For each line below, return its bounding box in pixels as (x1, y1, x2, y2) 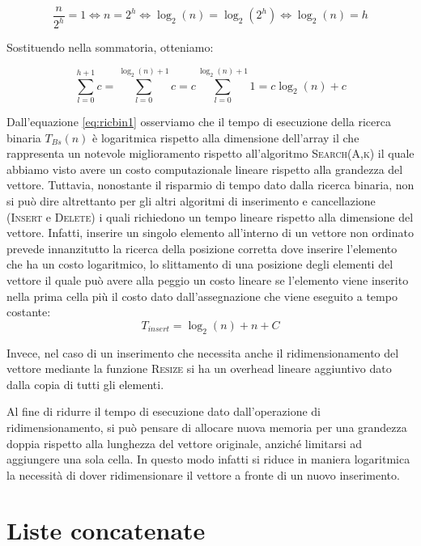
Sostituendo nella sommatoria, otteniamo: (6, 39, 214, 56)
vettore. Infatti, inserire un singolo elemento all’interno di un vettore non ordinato (6, 224, 414, 241)
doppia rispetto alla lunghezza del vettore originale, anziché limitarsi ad (6, 434, 362, 451)
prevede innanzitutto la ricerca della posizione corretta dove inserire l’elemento (6, 239, 398, 256)
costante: (6, 303, 51, 320)
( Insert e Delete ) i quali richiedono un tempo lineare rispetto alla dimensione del (6, 208, 414, 225)
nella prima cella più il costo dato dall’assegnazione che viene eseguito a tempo (6, 287, 398, 304)
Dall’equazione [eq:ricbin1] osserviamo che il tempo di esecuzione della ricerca (6, 113, 392, 130)
